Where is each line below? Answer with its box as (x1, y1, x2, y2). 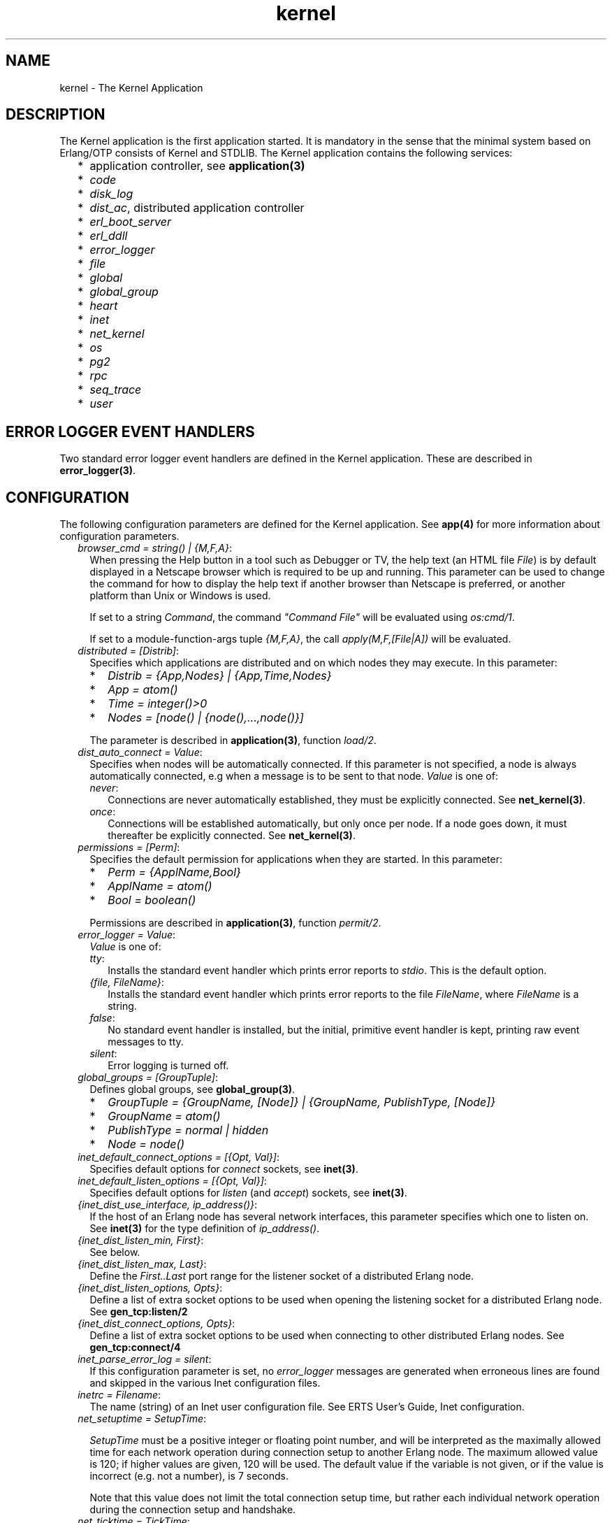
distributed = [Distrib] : (78, 645, 180, 657)
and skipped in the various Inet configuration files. (89, 1377, 321, 1389)
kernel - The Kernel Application (59, 81, 203, 94)
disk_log (89, 187, 133, 201)
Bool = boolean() (108, 893, 196, 908)
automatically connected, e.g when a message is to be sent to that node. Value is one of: (89, 770, 498, 782)
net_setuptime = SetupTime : (78, 1413, 207, 1425)
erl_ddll (89, 229, 128, 243)
